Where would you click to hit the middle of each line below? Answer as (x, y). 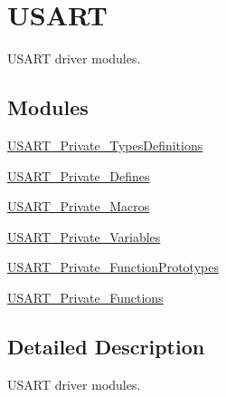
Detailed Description (106, 346)
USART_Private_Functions (85, 297)
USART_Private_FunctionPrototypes (113, 267)
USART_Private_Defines (79, 175)
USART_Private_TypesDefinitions (105, 145)
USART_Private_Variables (84, 236)
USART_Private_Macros (79, 206)
